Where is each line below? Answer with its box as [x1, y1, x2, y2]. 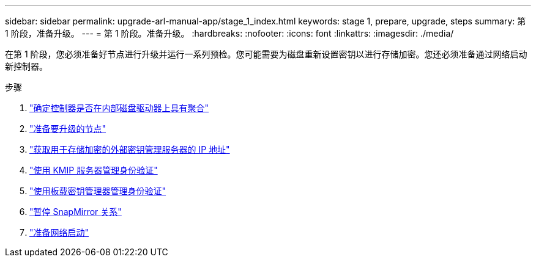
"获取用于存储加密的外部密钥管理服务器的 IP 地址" [29, 144, 230, 155]
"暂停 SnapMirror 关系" [29, 206, 122, 217]
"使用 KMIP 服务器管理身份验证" [29, 165, 158, 175]
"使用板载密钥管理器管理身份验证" [29, 186, 166, 196]
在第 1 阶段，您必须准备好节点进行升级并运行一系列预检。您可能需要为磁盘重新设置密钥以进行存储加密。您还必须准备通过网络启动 [5, 49, 527, 59]
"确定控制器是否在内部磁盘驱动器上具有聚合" [29, 103, 209, 113]
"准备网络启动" [29, 227, 89, 238]
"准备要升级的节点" [29, 123, 106, 134]
